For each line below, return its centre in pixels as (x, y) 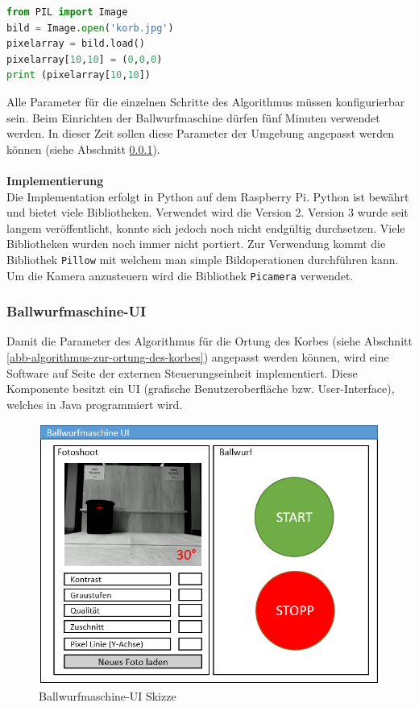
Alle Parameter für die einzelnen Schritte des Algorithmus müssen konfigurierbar (206, 101)
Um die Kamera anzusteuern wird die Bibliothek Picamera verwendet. (180, 275)
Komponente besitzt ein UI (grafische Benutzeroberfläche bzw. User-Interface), (201, 389)
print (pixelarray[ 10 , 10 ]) (79, 75)
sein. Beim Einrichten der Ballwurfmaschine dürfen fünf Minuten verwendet (193, 117)
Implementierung (55, 180)
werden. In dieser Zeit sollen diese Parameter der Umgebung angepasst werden (201, 133)
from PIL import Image (67, 12)
